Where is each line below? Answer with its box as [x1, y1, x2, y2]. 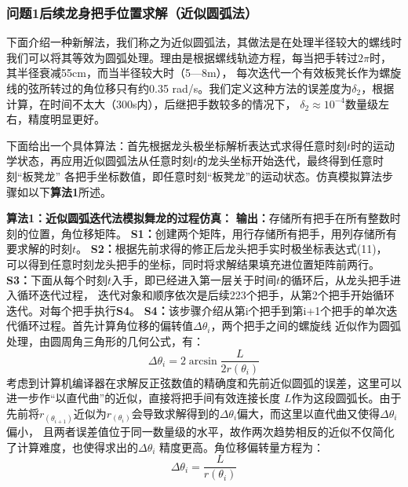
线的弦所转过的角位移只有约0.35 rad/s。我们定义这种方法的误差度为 [6, 80, 352, 96]
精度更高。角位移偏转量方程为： [159, 438, 325, 455]
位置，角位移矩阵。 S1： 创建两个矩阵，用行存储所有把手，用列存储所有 [27, 225, 397, 241]
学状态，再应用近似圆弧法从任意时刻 [6, 152, 193, 169]
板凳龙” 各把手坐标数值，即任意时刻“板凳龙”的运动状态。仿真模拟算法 [22, 167, 383, 184]
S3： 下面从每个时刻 [6, 271, 107, 287]
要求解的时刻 [6, 240, 72, 257]
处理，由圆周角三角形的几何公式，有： [6, 332, 204, 349]
